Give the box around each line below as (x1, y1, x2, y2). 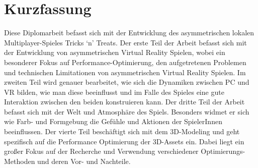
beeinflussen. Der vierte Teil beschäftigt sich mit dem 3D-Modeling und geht (4, 126, 240, 137)
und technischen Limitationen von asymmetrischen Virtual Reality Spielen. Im (4, 67, 246, 77)
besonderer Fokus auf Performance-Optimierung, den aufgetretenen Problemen (4, 57, 246, 67)
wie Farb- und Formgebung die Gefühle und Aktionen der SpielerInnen (4, 116, 222, 127)
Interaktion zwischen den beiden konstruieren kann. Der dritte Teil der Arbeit (4, 96, 245, 107)
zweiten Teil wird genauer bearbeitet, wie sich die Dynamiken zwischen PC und (4, 77, 249, 87)
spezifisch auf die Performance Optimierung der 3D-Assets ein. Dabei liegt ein (4, 136, 244, 146)
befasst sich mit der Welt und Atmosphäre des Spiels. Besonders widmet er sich (4, 106, 249, 117)
